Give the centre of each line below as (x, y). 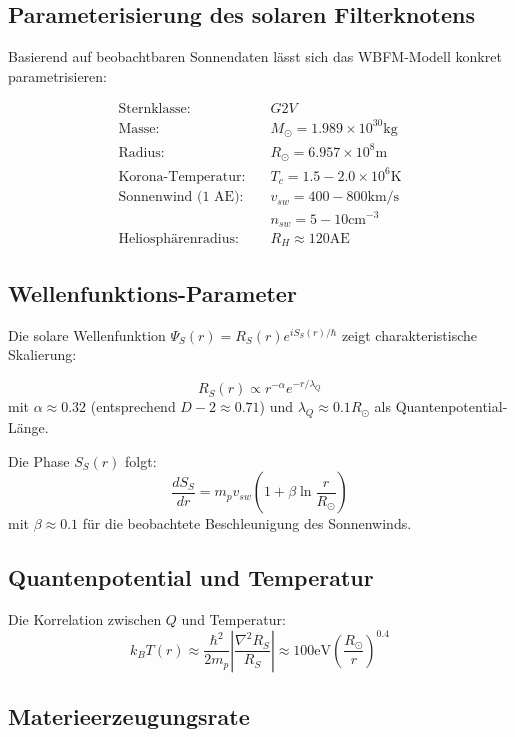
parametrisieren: (57, 75)
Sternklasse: (154, 109)
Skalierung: (42, 354)
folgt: (141, 460)
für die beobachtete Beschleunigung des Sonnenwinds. (247, 523)
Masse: (139, 128)
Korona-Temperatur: (182, 176)
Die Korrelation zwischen (85, 619)
